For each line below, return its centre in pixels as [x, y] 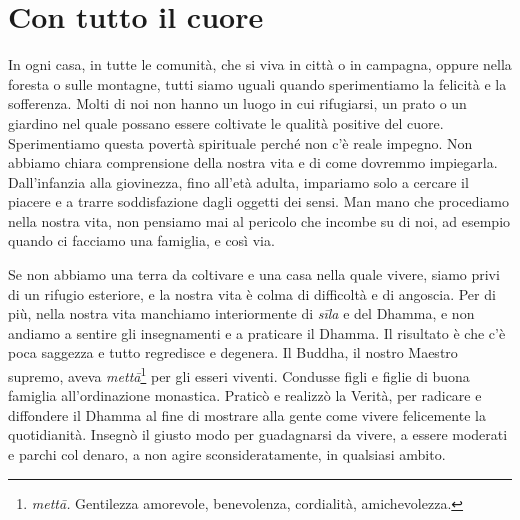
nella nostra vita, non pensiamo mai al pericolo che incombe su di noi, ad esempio [259, 220]
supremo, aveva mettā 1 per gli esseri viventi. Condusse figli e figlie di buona [239, 374]
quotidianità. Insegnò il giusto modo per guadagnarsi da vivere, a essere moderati [258, 434]
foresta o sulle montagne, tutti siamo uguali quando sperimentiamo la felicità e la [257, 83]
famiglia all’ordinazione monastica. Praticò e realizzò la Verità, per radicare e [245, 395]
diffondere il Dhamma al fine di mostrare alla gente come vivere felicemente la [247, 414]
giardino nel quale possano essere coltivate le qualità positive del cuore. [226, 122]
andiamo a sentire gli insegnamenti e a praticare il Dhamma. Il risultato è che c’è [257, 332]
